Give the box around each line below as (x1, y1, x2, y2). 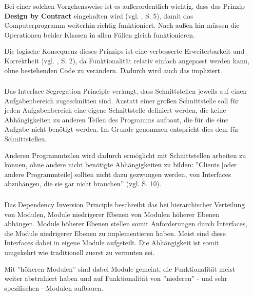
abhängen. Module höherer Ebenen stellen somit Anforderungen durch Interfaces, (4, 218, 248, 229)
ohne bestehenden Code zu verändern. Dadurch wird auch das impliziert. (4, 65, 222, 75)
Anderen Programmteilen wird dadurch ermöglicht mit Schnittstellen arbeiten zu (4, 150, 246, 160)
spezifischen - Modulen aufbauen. (4, 282, 103, 293)
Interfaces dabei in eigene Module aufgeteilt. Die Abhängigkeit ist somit (4, 237, 219, 248)
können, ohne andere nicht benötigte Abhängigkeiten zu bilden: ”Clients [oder (4, 159, 237, 170)
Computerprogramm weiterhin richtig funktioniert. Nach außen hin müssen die (4, 20, 239, 30)
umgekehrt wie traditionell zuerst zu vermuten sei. (4, 247, 155, 257)
